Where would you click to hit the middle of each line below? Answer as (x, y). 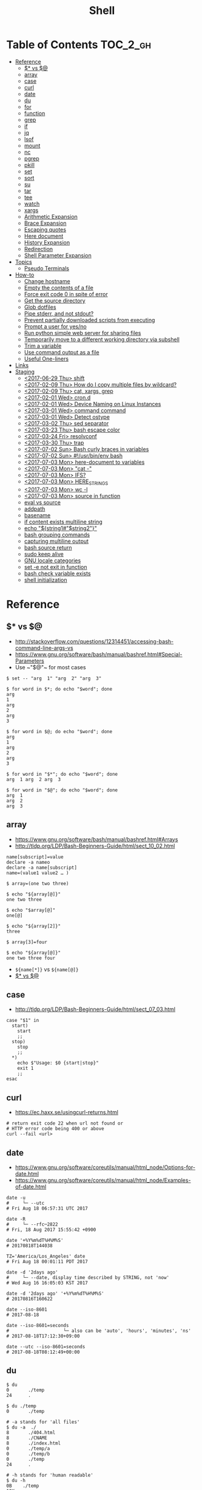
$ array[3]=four (27, 942)
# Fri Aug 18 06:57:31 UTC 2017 (47, 1208)
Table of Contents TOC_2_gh (79, 45)
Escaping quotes (45, 229)
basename (37, 515)
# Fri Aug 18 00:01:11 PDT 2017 (47, 1261)
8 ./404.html (31, 1432)
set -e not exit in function (56, 567)
